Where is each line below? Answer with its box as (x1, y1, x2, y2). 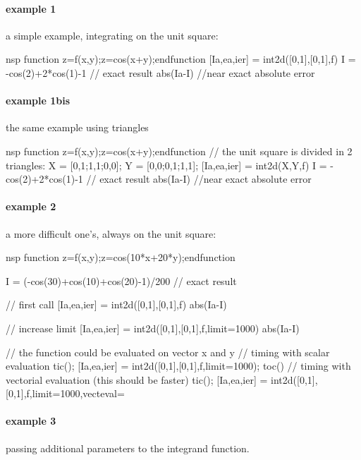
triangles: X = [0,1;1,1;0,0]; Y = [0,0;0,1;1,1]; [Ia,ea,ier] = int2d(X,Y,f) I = (6, 157, 327, 172)
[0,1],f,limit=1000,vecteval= (6, 386, 125, 401)
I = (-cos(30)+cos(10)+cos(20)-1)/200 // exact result (6, 273, 237, 288)
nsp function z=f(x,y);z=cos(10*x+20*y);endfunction (6, 250, 235, 265)
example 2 (6, 199, 56, 214)
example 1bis (6, 93, 71, 108)
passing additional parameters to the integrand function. (6, 440, 250, 455)
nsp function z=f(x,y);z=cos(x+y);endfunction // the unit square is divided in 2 (6, 143, 353, 158)
